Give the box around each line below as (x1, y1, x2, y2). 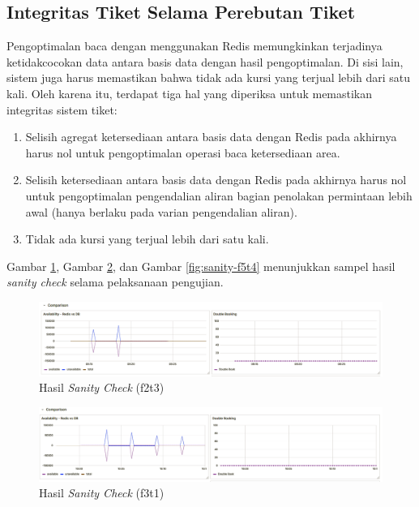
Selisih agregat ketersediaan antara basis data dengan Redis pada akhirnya (25, 128, 397, 145)
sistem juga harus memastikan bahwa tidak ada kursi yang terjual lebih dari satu (6, 69, 411, 86)
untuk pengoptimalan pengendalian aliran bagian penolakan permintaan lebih (25, 187, 413, 204)
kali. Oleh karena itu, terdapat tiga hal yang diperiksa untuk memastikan (6, 84, 373, 101)
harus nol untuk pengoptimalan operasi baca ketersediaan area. (25, 144, 340, 161)
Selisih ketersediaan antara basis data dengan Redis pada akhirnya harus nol (25, 171, 407, 188)
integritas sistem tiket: (6, 101, 118, 118)
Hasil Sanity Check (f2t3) (39, 379, 165, 396)
